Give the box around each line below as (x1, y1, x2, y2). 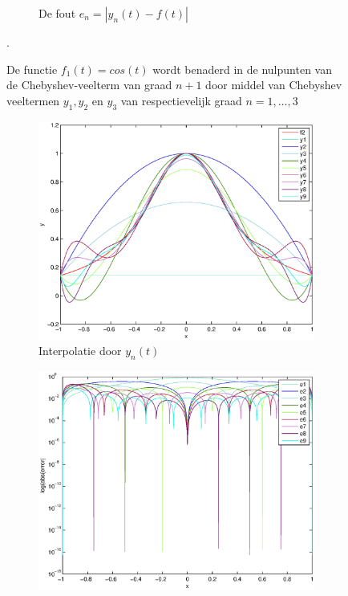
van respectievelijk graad (120, 92, 242, 108)
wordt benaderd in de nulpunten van (152, 60, 332, 77)
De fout (38, 5, 76, 21)
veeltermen (6, 92, 60, 108)
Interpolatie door (38, 342, 122, 359)
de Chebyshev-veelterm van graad (6, 76, 172, 93)
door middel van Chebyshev (205, 76, 342, 93)
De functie (6, 60, 58, 77)
